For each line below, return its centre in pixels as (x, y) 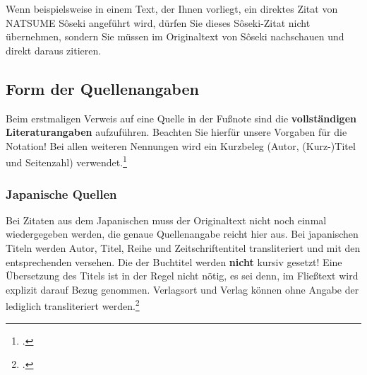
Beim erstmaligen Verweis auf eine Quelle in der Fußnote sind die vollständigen (181, 118)
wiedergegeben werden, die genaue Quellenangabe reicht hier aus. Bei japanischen (182, 234)
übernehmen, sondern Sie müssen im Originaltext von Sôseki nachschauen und (175, 36)
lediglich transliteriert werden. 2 (73, 305)
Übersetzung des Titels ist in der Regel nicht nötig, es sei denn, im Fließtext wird (182, 276)
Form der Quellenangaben (102, 88)
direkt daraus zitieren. (54, 50)
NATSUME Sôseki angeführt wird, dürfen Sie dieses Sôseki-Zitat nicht (158, 22)
